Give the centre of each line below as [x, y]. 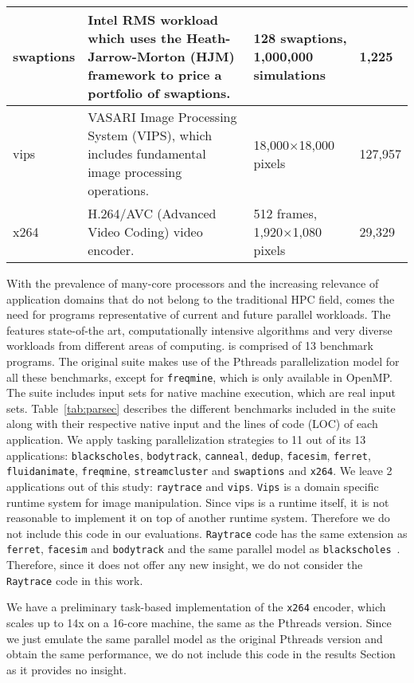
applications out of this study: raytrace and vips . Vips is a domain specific [193, 486]
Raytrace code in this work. [75, 580]
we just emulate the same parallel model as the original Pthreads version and [195, 638]
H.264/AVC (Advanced [152, 213]
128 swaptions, [300, 38]
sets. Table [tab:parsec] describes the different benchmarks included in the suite [201, 408]
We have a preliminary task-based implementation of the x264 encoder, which [196, 607]
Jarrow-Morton [137, 56]
